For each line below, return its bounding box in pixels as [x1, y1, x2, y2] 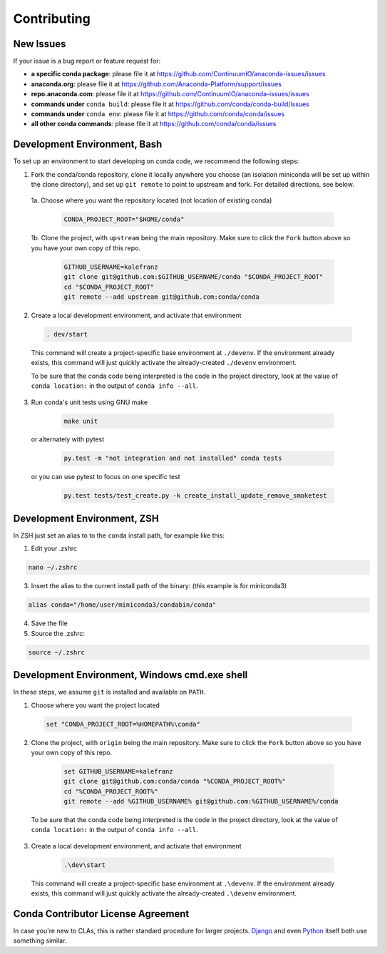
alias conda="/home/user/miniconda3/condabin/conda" [28, 601, 217, 609]
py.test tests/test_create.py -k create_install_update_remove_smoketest [63, 492, 327, 500]
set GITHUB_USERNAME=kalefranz [63, 767, 174, 775]
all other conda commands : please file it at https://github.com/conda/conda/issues [31, 120, 277, 128]
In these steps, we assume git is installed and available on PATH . [13, 688, 206, 697]
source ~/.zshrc [28, 648, 86, 656]
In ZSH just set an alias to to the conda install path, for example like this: [13, 531, 225, 540]
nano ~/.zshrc [28, 563, 78, 572]
